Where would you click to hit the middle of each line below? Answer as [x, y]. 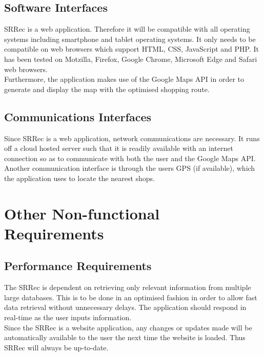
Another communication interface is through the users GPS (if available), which [130, 168]
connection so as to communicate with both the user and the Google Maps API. [130, 158]
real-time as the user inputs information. [68, 317]
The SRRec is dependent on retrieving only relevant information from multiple [128, 287]
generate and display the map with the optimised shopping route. [107, 89]
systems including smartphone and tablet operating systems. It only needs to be [130, 39]
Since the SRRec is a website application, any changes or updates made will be [128, 327]
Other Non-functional [82, 213]
